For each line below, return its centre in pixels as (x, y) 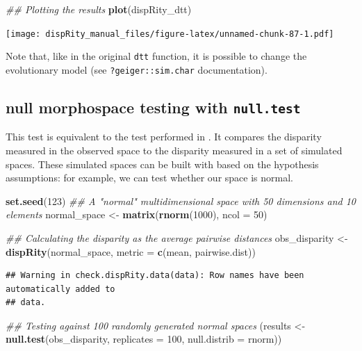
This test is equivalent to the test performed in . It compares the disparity (164, 137)
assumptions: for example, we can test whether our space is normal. (149, 178)
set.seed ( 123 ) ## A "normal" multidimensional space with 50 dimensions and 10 (181, 201)
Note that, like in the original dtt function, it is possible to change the (156, 56)
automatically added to (60, 289)
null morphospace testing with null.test (153, 107)
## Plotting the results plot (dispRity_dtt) (99, 9)
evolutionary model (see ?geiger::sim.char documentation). (137, 69)
